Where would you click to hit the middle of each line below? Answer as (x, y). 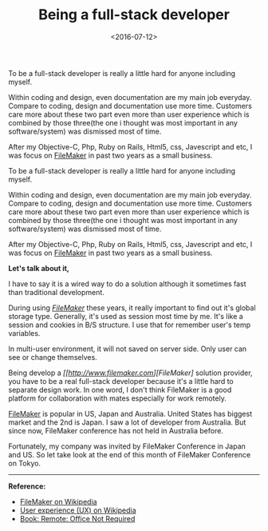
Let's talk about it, (39, 268)
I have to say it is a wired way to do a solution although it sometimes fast (127, 283)
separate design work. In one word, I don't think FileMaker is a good (120, 389)
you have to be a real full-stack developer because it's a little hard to (121, 381)
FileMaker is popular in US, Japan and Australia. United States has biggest (130, 413)
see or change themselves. (53, 357)
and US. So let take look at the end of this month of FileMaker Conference (130, 454)
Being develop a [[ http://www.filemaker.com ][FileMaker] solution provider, (130, 373)
